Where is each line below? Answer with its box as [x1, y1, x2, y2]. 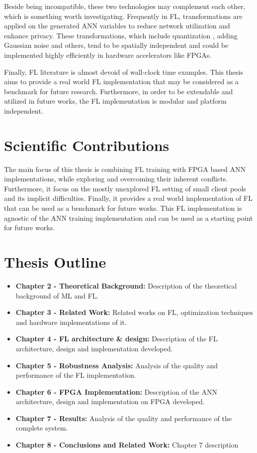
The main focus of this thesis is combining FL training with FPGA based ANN [4, 163, 246, 174]
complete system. [15, 423, 68, 433]
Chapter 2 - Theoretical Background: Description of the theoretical [15, 280, 237, 291]
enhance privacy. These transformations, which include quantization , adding [4, 30, 238, 40]
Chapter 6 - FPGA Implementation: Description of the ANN [15, 386, 217, 397]
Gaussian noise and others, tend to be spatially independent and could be [4, 40, 229, 50]
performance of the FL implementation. [15, 370, 136, 380]
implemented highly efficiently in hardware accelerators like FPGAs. [4, 49, 212, 60]
